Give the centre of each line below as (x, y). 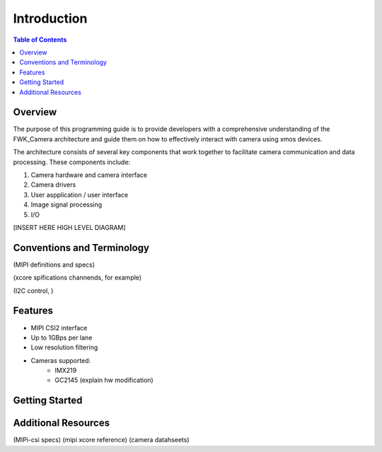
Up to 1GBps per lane (62, 337)
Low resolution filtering (64, 347)
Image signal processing (66, 204)
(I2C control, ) (33, 291)
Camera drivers (53, 185)
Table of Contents (40, 40)
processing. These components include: (72, 162)
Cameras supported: (61, 360)
